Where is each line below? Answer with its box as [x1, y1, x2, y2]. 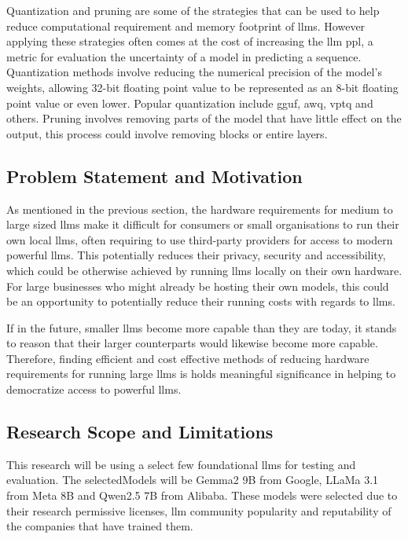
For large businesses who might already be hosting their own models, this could [6, 277, 389, 294]
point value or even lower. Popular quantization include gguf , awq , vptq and [6, 94, 373, 111]
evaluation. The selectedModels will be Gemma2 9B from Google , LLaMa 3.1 [6, 471, 379, 488]
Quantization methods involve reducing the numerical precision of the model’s [6, 64, 382, 80]
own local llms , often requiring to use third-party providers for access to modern [6, 231, 393, 247]
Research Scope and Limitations [6, 420, 274, 444]
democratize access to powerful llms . [6, 381, 182, 398]
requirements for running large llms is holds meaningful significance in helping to [6, 365, 396, 382]
